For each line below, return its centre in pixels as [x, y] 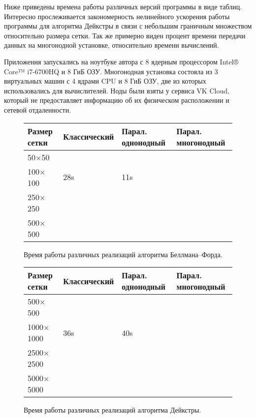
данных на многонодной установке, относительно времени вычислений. [112, 45]
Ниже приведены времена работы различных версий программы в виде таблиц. [123, 6]
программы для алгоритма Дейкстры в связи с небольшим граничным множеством [128, 26]
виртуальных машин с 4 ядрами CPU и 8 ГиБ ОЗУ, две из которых [105, 81]
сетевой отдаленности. [38, 109]
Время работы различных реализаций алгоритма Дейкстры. [112, 410]
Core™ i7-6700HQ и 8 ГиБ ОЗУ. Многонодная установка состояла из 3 [111, 71]
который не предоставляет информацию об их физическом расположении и [117, 100]
